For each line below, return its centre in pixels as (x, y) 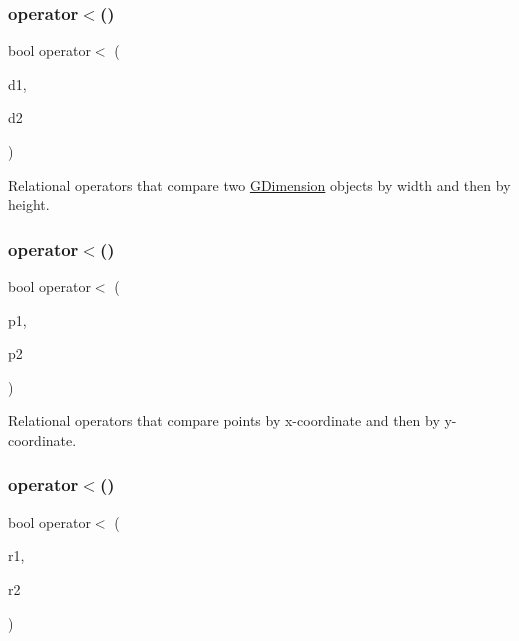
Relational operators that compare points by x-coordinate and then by (224, 420)
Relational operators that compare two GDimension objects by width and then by (259, 184)
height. (29, 204)
